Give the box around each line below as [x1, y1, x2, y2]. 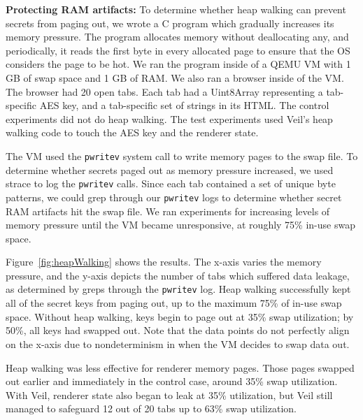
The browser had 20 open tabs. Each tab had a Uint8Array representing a [6, 84, 323, 99]
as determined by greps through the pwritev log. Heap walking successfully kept [6, 282, 351, 296]
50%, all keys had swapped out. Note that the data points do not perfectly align [6, 323, 350, 338]
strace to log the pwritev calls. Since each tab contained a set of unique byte [6, 176, 336, 191]
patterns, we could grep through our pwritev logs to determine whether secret [6, 189, 342, 204]
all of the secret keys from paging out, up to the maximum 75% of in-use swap [6, 296, 342, 310]
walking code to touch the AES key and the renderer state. [6, 125, 259, 140]
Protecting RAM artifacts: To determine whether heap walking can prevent [6, 2, 346, 16]
